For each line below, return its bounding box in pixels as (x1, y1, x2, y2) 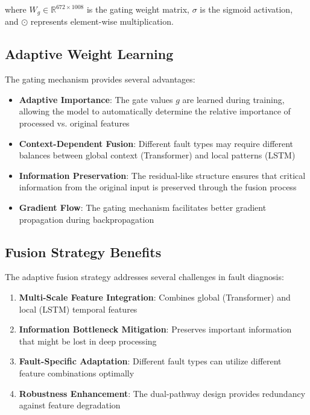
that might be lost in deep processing (19, 334, 157, 347)
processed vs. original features (19, 117, 130, 129)
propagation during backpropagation (19, 213, 154, 225)
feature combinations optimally (19, 366, 134, 379)
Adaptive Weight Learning (5, 45, 174, 63)
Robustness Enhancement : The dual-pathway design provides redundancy (19, 387, 306, 399)
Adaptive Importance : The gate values (19, 93, 173, 105)
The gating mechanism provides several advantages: (5, 73, 195, 86)
